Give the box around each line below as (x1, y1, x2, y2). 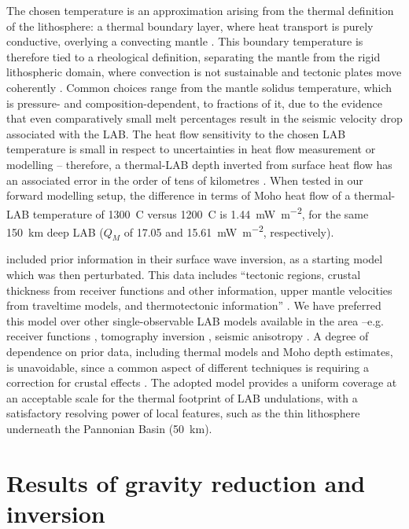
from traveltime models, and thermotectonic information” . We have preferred (6, 297, 381, 314)
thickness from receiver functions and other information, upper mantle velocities (6, 281, 392, 298)
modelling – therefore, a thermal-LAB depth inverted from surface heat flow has (6, 156, 392, 172)
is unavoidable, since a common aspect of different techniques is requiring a (6, 358, 369, 375)
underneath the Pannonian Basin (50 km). (6, 420, 212, 436)
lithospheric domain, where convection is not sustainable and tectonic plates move (6, 64, 402, 80)
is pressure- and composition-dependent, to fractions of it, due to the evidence (6, 94, 383, 111)
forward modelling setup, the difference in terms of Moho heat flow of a (6, 187, 351, 204)
